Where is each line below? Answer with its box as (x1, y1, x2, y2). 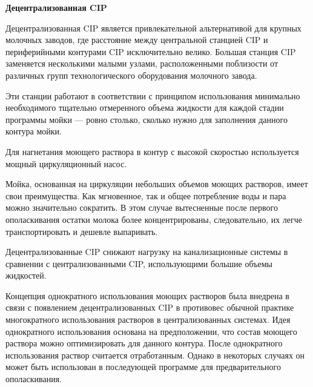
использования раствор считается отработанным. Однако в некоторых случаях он (5, 348, 305, 361)
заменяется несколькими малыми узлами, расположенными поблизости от (5, 57, 278, 70)
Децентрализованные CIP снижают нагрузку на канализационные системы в (5, 245, 288, 258)
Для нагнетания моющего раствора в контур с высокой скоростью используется (5, 145, 299, 157)
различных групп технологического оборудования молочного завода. (5, 68, 257, 81)
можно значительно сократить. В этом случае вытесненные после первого (5, 201, 278, 214)
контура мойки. (5, 125, 62, 137)
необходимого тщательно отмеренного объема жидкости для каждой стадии (5, 101, 284, 114)
